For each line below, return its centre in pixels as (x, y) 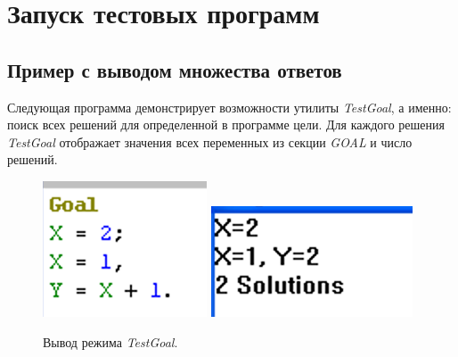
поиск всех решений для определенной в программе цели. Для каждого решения (226, 125)
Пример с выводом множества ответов (175, 69)
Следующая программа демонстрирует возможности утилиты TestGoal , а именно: (229, 107)
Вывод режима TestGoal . (110, 341)
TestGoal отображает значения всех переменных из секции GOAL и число (210, 141)
